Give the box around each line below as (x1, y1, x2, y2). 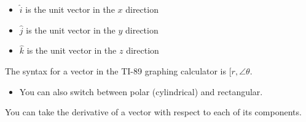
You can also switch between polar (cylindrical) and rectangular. (19, 85, 263, 98)
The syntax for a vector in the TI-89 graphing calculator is (5, 65, 227, 77)
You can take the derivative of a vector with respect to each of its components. (5, 106, 302, 118)
